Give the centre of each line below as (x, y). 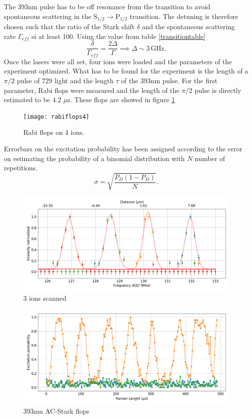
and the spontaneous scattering (188, 27)
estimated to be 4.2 (33, 100)
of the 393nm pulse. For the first (169, 80)
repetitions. (21, 168)
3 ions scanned (45, 298)
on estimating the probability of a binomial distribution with (94, 158)
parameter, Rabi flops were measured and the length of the (92, 90)
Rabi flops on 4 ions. (54, 132)
